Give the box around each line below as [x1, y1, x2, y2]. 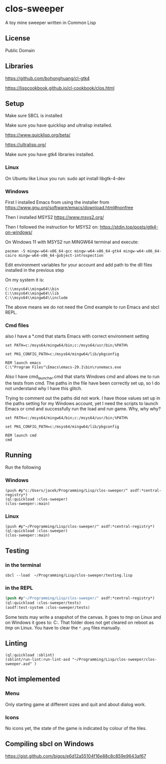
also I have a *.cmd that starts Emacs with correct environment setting [5, 333, 149, 339]
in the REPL [5, 584, 33, 591]
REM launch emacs [5, 360, 41, 365]
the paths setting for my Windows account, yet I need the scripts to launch [5, 401, 159, 407]
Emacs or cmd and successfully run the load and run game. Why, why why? [5, 406, 161, 412]
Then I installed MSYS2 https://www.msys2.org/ [5, 214, 104, 220]
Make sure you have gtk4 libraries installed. [5, 151, 95, 158]
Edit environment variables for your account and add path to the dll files [5, 261, 153, 268]
